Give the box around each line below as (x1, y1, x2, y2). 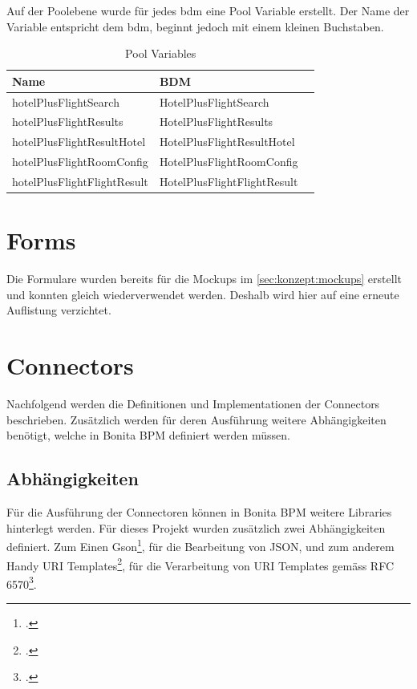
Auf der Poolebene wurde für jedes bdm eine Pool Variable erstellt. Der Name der (6, 2, 410, 18)
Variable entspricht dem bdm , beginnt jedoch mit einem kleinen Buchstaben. (6, 18, 384, 34)
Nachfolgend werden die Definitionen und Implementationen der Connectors (6, 395, 380, 412)
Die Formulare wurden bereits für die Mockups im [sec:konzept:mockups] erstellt (6, 270, 402, 287)
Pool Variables (125, 45, 196, 62)
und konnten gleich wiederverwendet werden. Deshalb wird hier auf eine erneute (6, 286, 399, 302)
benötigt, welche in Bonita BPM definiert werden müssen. (6, 427, 290, 444)
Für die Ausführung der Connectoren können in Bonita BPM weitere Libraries (6, 504, 392, 521)
